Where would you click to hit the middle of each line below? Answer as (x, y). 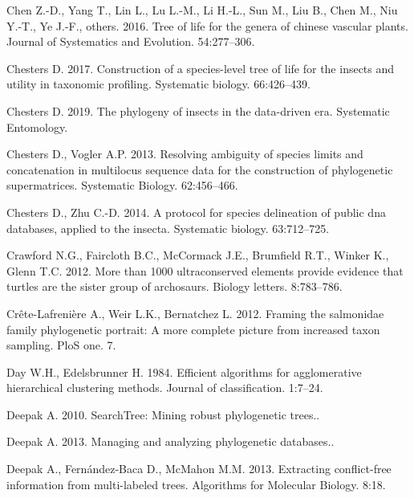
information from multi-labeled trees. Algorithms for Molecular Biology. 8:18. (196, 484)
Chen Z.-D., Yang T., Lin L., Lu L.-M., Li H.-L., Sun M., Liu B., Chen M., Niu (202, 10)
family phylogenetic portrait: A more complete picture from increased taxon (193, 329)
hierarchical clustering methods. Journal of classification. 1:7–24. (165, 388)
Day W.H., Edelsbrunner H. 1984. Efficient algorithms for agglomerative (184, 371)
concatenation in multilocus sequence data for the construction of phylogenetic (200, 169)
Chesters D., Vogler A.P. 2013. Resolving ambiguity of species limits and (185, 154)
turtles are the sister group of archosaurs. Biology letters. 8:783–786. (175, 286)
